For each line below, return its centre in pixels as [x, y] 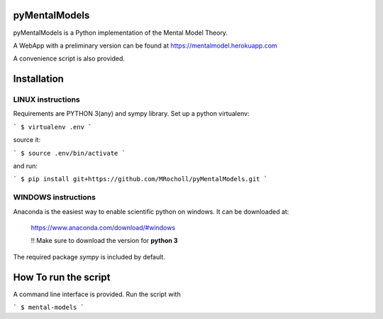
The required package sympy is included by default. [89, 256]
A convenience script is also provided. [69, 59]
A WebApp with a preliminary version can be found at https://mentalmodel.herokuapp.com [145, 45]
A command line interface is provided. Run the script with [97, 294]
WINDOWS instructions [54, 198]
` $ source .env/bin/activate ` [69, 153]
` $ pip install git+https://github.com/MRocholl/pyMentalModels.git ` [140, 179]
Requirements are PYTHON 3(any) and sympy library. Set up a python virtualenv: [131, 114]
